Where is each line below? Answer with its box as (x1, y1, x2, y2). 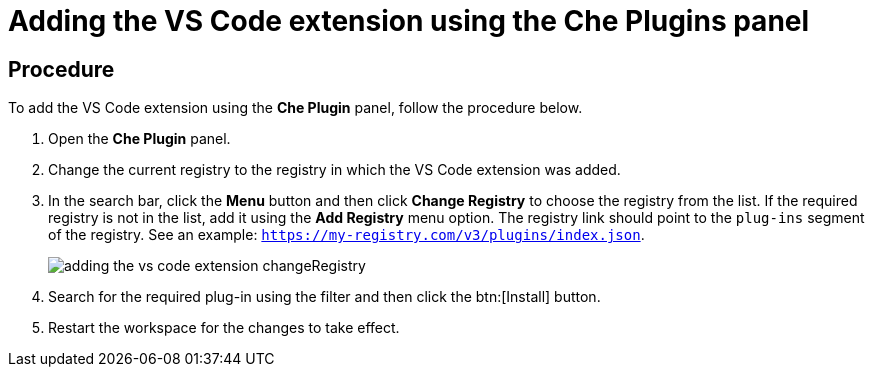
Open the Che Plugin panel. (48, 130, 231, 148)
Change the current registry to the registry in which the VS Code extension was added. (48, 161, 621, 179)
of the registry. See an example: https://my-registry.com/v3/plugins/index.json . (48, 226, 645, 244)
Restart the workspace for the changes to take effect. (48, 319, 400, 337)
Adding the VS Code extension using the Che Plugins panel (8, 4, 810, 38)
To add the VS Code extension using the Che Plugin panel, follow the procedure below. (8, 99, 583, 117)
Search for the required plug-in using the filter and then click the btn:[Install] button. (48, 288, 601, 306)
